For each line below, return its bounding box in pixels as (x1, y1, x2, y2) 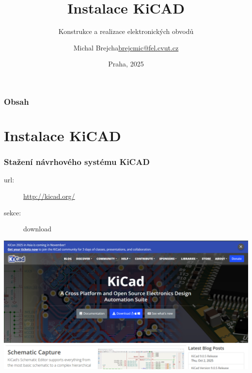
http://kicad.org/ (23, 191, 75, 201)
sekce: (4, 207, 21, 217)
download (23, 224, 51, 234)
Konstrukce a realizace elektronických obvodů (58, 26, 194, 36)
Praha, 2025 (108, 59, 144, 69)
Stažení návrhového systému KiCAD (4, 156, 150, 168)
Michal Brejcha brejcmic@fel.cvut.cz (73, 42, 179, 52)
